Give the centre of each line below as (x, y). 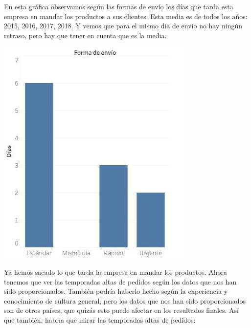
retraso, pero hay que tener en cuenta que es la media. (85, 35)
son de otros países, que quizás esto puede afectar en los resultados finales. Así (122, 310)
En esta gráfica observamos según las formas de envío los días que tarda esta (119, 6)
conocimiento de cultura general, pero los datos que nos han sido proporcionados (125, 300)
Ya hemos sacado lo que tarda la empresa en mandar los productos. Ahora (115, 272)
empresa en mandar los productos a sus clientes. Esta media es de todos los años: (126, 16)
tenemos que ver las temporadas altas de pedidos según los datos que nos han (120, 281)
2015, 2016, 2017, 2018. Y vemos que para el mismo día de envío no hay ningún (123, 26)
